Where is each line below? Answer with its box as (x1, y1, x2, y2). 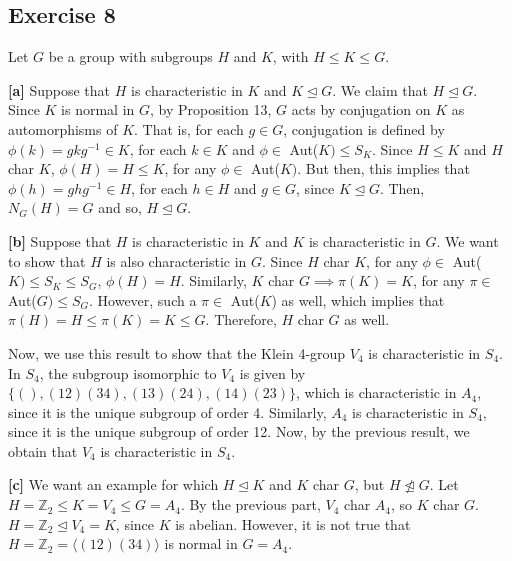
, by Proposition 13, (150, 99, 272, 120)
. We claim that (332, 79, 428, 100)
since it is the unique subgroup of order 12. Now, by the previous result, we (8, 421, 470, 442)
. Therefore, (205, 309, 277, 330)
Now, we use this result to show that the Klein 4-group (8, 342, 346, 363)
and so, (98, 197, 142, 218)
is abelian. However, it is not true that (175, 513, 411, 534)
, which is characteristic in (295, 382, 457, 403)
